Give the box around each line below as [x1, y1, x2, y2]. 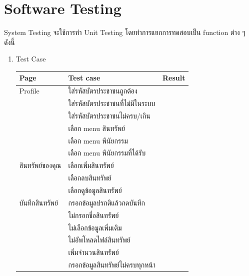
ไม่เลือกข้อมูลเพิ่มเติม [68, 222, 122, 232]
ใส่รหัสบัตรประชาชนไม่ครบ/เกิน [68, 110, 150, 120]
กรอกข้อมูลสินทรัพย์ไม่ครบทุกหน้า [68, 259, 155, 270]
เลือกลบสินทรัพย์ [68, 172, 111, 183]
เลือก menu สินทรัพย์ [68, 122, 125, 133]
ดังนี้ [4, 36, 15, 47]
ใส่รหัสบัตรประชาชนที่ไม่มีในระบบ [68, 98, 155, 108]
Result [162, 72, 185, 83]
